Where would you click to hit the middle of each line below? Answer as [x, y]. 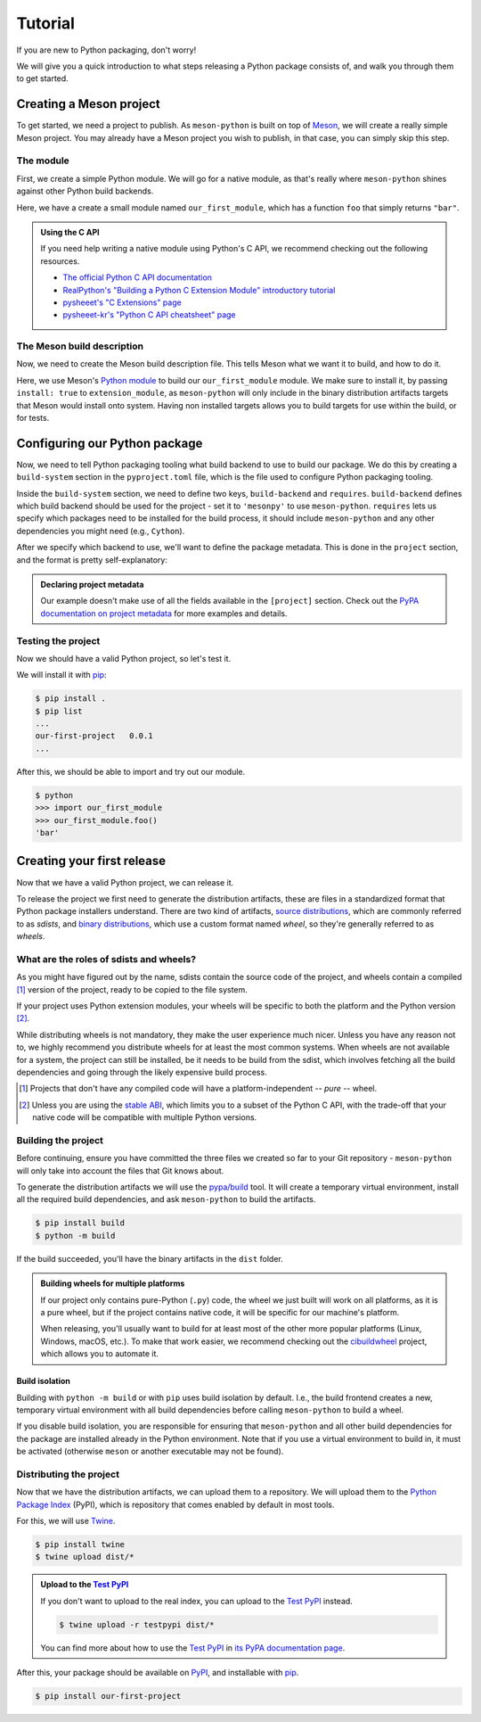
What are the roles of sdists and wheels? [106, 959]
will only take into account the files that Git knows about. [120, 1170]
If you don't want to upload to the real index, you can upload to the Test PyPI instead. [197, 1601]
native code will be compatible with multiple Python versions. [145, 1117]
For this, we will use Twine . [66, 1521]
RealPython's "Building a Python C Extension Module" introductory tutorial [199, 290]
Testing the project [58, 640]
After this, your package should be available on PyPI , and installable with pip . [158, 1673]
